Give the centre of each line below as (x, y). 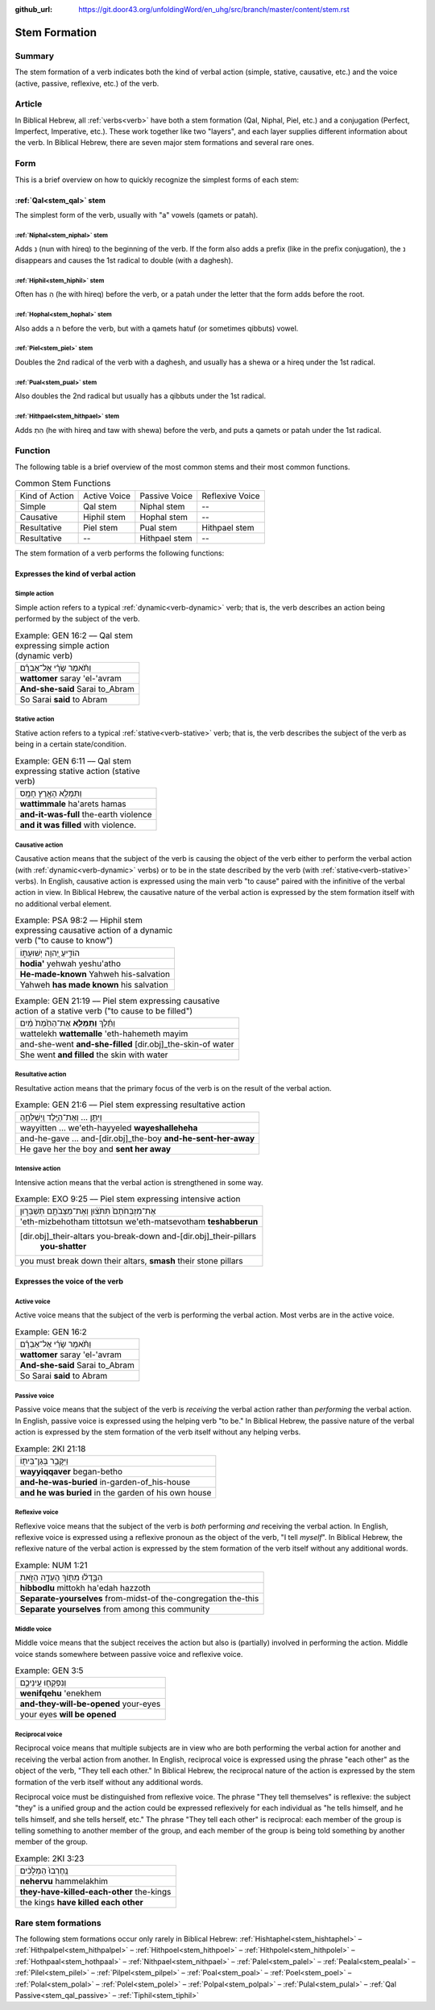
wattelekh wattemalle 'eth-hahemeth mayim (104, 1034)
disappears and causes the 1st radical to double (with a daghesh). (124, 260)
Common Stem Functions (63, 484)
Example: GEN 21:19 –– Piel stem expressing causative (118, 1001)
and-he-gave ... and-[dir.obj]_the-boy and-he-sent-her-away (137, 1138)
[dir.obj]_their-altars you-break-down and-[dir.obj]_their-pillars (138, 1236)
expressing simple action (62, 645)
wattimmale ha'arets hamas (73, 804)
